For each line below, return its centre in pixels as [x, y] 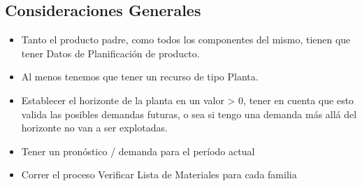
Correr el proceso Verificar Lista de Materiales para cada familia [159, 174]
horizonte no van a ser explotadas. [94, 128]
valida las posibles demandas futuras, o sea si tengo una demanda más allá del [189, 114]
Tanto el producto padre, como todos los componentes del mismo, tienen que [186, 40]
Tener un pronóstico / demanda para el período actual [138, 151]
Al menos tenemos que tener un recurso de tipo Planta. [140, 77]
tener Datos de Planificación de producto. [110, 53]
